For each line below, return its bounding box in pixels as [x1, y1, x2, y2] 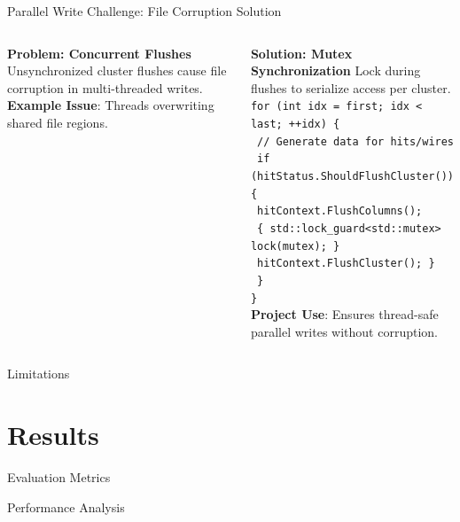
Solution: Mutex [250, 43, 353, 62]
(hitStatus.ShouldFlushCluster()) [250, 170, 455, 183]
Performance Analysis [7, 497, 125, 516]
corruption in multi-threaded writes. [7, 78, 203, 97]
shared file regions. [7, 113, 108, 131]
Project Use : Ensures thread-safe [250, 305, 439, 323]
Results [7, 417, 99, 453]
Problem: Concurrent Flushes [7, 43, 191, 62]
